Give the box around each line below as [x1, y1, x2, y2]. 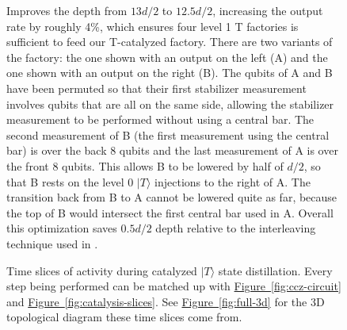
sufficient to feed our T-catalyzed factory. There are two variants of [6, 33, 333, 50]
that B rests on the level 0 [6, 173, 134, 190]
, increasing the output [212, 2, 323, 18]
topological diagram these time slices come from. [6, 309, 242, 325]
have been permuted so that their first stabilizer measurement [6, 79, 307, 96]
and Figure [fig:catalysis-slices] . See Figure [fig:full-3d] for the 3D [6, 293, 325, 309]
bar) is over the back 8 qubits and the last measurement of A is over [6, 142, 338, 159]
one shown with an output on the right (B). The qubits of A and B [6, 64, 333, 81]
